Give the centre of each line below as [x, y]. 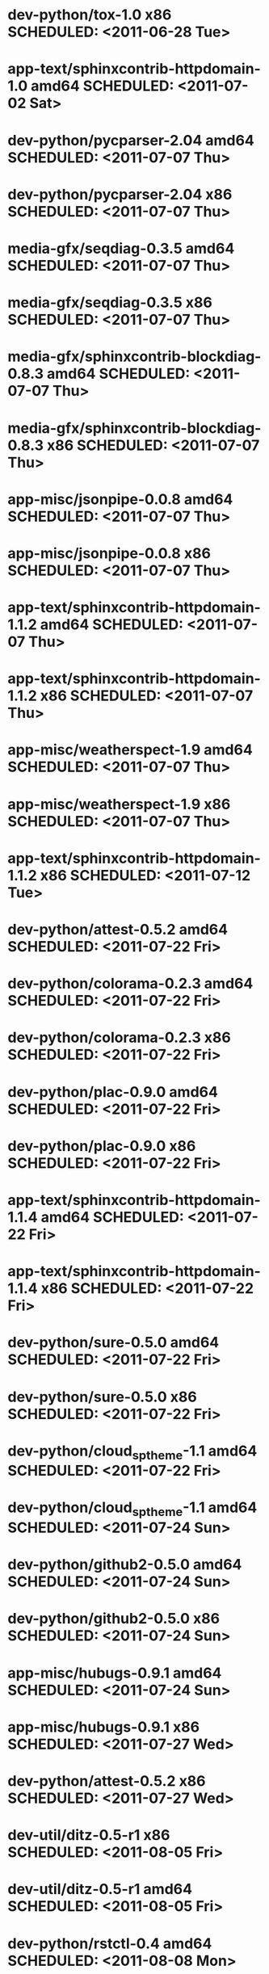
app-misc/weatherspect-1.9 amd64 [130, 750]
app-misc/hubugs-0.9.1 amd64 [115, 1673]
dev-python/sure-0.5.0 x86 [102, 1397]
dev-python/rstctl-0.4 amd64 [110, 1943]
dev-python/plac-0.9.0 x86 [102, 1146]
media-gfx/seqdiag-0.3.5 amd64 [121, 248]
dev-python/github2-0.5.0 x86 [113, 1619]
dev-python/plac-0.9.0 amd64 [113, 1092]
